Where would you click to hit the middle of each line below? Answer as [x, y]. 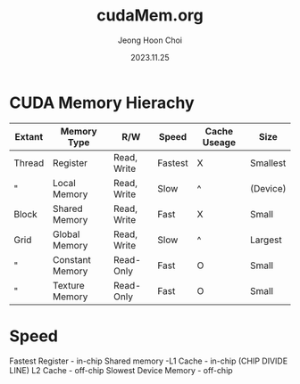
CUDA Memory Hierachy [102, 102]
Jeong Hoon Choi [150, 40]
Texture [68, 285]
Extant [29, 136]
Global [66, 234]
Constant [71, 259]
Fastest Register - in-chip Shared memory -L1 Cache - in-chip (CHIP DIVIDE [149, 361]
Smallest [268, 163]
